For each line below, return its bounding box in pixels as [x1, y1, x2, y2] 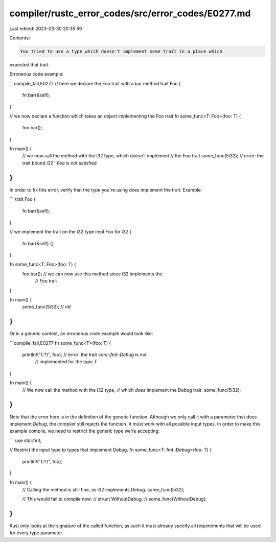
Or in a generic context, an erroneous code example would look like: [9, 331, 153, 337]
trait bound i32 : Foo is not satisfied [22, 160, 97, 166]
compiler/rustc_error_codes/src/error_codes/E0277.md [9, 8, 251, 19]
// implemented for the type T [35, 359, 97, 365]
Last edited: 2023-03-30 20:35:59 [9, 26, 82, 32]
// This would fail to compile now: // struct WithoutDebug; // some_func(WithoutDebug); [22, 496, 207, 502]
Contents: [9, 35, 30, 41]
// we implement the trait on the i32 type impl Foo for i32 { [9, 229, 132, 235]
